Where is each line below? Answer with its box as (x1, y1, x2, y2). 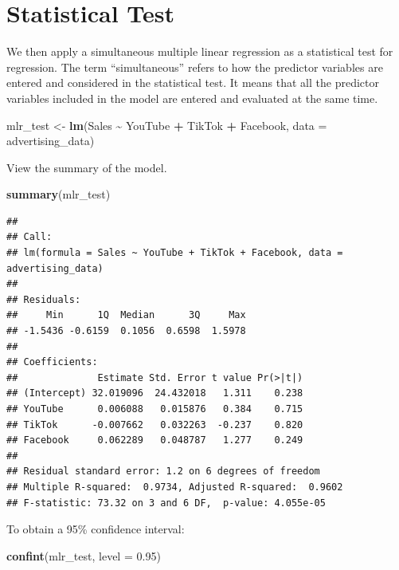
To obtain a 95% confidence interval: (6, 521, 185, 537)
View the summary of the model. (6, 159, 167, 175)
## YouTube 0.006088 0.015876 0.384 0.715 (6, 403, 303, 415)
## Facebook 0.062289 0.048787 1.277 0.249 (6, 434, 303, 446)
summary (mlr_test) (6, 186, 111, 202)
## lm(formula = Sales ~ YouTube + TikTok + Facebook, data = (6, 247, 343, 259)
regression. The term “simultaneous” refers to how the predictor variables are (6, 58, 383, 75)
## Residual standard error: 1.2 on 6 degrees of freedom (6, 466, 320, 478)
